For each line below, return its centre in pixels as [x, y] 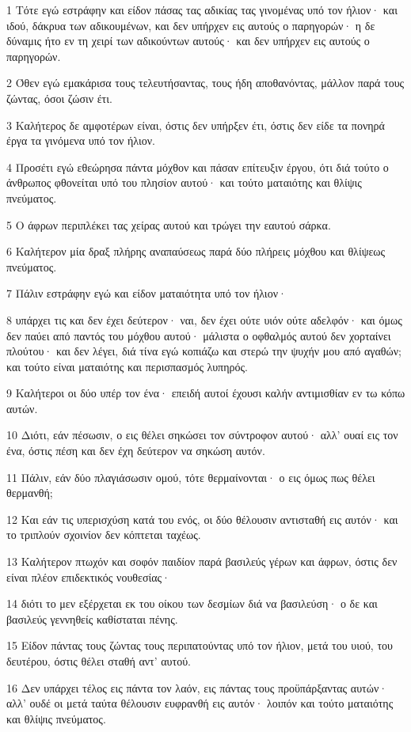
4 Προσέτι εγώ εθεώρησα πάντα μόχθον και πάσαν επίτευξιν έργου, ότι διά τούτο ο [198, 167]
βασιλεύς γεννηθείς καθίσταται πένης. [92, 618]
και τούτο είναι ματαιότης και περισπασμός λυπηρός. [127, 366]
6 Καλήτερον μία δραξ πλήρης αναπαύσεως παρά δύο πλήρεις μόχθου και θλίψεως [196, 251]
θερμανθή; [30, 493]
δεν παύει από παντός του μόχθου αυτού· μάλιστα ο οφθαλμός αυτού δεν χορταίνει [199, 335]
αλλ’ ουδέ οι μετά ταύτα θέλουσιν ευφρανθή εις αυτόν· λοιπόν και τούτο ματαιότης [200, 703]
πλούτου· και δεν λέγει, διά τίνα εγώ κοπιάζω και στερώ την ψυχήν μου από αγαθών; [204, 351]
